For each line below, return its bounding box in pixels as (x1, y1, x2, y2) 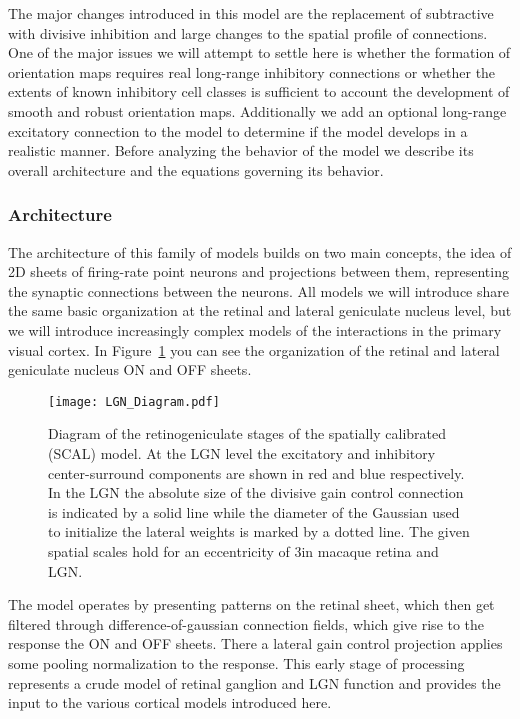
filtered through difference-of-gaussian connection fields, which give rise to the (8, 613, 485, 634)
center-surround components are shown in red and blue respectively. (48, 462, 465, 483)
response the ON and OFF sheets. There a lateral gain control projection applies (8, 633, 503, 654)
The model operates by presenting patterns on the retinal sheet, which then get (8, 594, 495, 615)
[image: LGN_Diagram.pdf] (48, 394, 220, 409)
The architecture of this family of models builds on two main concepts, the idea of (8, 241, 512, 262)
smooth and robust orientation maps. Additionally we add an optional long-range (8, 100, 507, 121)
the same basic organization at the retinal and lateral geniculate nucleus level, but (8, 300, 512, 321)
